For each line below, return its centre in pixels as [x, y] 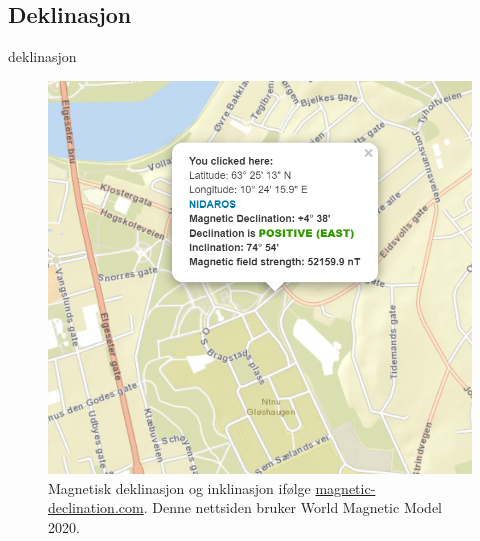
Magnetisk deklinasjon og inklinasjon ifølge [179, 487]
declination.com [96, 507]
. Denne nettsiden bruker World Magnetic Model [292, 507]
